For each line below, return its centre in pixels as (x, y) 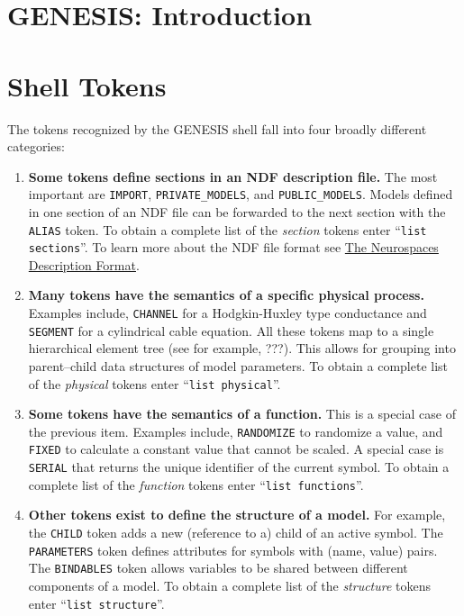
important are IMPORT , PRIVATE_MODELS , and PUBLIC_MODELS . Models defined (241, 194)
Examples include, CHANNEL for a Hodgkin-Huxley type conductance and (227, 313)
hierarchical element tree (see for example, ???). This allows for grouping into (242, 348)
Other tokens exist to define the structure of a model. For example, (237, 515)
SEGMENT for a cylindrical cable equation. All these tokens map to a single (231, 330)
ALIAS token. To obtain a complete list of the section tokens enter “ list (227, 229)
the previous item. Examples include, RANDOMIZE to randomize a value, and (236, 431)
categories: (36, 146)
